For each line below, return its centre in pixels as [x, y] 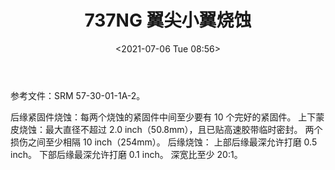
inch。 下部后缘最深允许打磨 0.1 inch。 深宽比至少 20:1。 [126, 154]
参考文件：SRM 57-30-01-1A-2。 [78, 95]
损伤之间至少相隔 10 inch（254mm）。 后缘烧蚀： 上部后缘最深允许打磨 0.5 [164, 142]
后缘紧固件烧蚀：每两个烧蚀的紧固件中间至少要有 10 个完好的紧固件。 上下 [163, 117]
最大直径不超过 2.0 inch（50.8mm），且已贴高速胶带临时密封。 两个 [183, 129]
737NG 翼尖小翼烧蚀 [168, 20]
